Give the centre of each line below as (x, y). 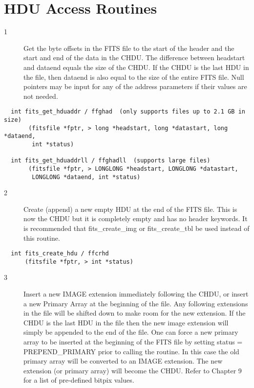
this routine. (42, 238)
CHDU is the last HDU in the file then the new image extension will (126, 322)
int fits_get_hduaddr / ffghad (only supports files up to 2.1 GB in (128, 112)
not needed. (41, 96)
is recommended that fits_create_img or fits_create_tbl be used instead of (137, 228)
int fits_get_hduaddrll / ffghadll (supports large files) (111, 161)
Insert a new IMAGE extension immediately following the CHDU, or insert (136, 294)
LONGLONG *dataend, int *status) (86, 177)
